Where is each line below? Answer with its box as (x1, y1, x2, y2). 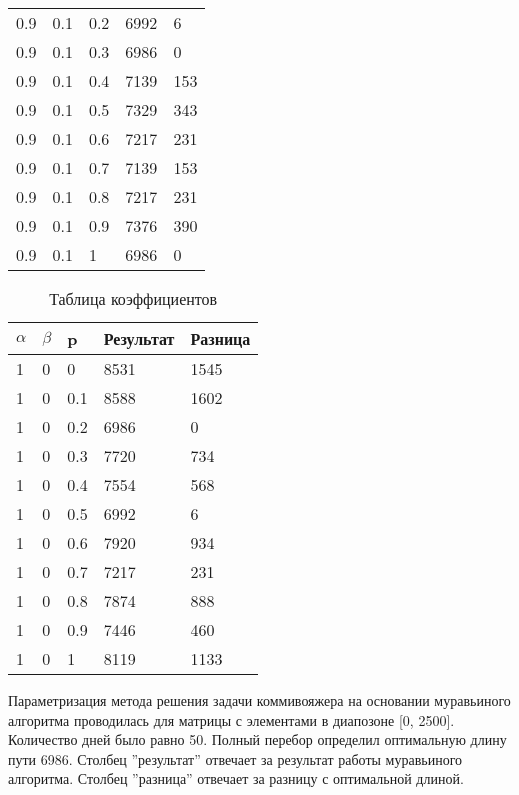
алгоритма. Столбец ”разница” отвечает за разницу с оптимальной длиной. (8, 768, 464, 789)
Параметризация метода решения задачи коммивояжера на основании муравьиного (8, 690, 511, 710)
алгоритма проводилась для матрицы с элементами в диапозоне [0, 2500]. (8, 709, 455, 730)
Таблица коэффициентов (49, 287, 218, 310)
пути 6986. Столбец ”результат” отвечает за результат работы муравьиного (8, 748, 463, 769)
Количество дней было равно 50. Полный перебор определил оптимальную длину (8, 729, 507, 750)
